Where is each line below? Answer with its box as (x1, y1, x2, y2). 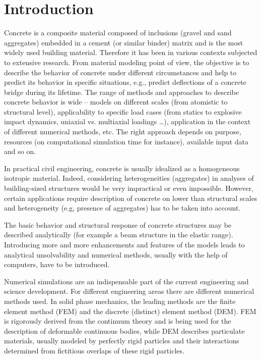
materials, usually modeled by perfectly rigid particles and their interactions (4, 335, 239, 346)
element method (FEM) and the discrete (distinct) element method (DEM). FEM (4, 305, 256, 316)
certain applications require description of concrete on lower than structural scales (4, 192, 257, 203)
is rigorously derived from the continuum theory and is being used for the (4, 316, 231, 326)
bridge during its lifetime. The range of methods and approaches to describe (4, 86, 239, 97)
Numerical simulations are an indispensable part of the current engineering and (4, 276, 249, 286)
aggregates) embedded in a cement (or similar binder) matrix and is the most (4, 37, 243, 47)
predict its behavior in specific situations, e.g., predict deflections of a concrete (4, 77, 246, 87)
